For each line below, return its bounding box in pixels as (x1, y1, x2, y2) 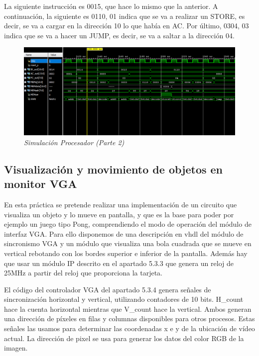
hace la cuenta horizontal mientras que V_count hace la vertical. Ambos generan (4, 303, 252, 314)
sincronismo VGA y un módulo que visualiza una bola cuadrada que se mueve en (4, 238, 252, 249)
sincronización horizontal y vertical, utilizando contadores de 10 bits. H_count (4, 294, 244, 304)
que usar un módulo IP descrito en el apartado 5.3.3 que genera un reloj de (4, 258, 234, 268)
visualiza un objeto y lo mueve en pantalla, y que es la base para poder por (4, 209, 234, 219)
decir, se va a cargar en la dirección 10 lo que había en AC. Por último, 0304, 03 (4, 20, 249, 31)
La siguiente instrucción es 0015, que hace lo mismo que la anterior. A (4, 1, 218, 11)
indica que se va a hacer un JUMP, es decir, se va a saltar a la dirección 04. (4, 30, 235, 40)
